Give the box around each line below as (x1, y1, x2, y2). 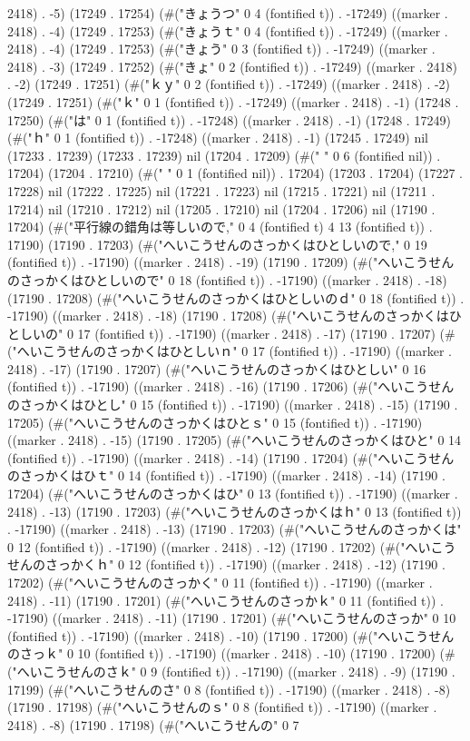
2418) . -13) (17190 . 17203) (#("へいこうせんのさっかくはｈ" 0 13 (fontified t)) (7, 501, 462, 520)
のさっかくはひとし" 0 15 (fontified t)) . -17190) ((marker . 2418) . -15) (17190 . (7, 395, 458, 414)
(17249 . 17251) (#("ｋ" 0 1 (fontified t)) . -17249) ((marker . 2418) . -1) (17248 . (7, 92, 459, 111)
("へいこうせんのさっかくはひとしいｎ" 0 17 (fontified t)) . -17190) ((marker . (7, 341, 453, 361)
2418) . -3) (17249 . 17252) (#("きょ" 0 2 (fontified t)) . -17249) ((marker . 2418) (7, 56, 457, 75)
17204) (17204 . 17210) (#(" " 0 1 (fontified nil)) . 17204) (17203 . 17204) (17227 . (7, 163, 464, 183)
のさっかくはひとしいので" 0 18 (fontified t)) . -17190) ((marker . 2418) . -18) (7, 270, 447, 289)
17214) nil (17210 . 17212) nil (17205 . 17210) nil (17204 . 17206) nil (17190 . (7, 199, 436, 218)
